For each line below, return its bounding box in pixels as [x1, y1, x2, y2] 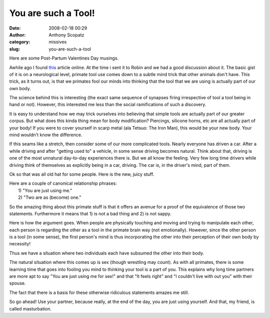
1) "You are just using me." [18, 187, 72, 193]
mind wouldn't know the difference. [9, 132, 82, 138]
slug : [9, 46, 20, 52]
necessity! [9, 241, 31, 247]
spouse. [9, 280, 26, 286]
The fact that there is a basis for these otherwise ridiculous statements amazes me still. [9, 289, 189, 295]
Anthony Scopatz [48, 32, 84, 38]
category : [9, 39, 30, 45]
